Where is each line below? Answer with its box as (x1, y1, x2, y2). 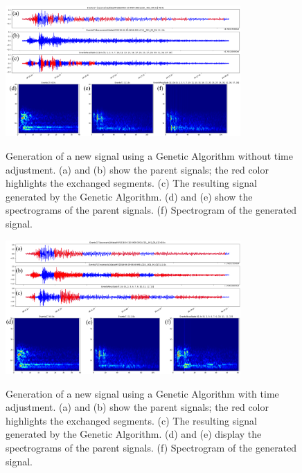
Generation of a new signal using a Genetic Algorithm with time (6, 386, 279, 400)
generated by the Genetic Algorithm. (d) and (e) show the (6, 189, 253, 203)
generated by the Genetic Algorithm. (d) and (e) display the (6, 427, 262, 441)
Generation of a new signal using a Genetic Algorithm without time (6, 149, 293, 163)
